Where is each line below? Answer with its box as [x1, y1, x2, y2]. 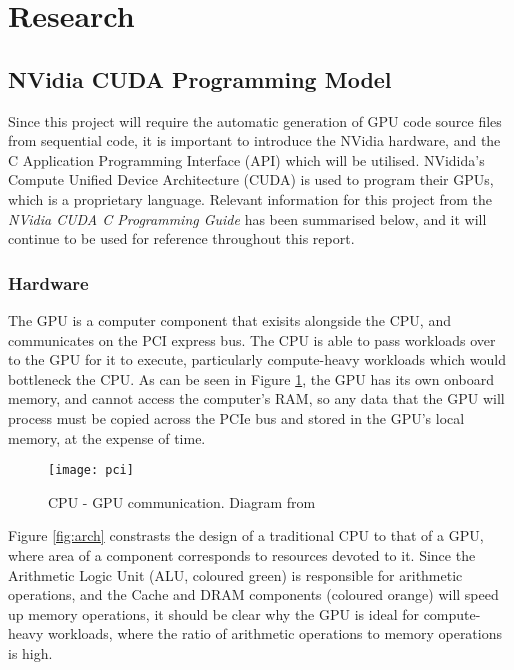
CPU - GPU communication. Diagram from [48, 491, 316, 512]
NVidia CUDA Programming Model [8, 63, 392, 94]
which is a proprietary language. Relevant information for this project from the [8, 188, 493, 209]
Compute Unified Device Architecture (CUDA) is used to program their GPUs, [8, 169, 494, 190]
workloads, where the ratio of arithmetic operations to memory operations [48, 623, 503, 644]
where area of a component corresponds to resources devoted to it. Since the [8, 544, 476, 565]
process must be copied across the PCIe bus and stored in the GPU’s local [8, 407, 465, 428]
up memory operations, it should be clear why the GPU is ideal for [8, 603, 419, 624]
